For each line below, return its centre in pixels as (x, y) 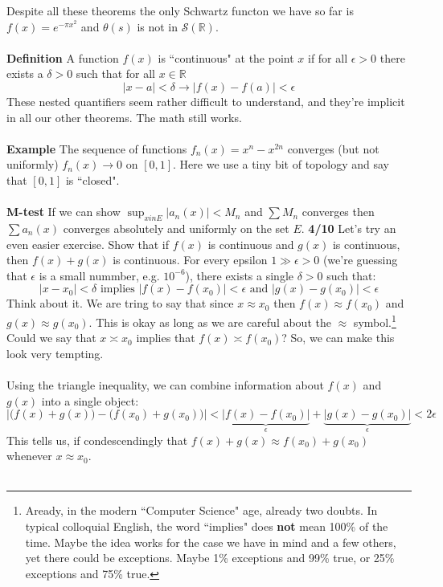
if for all (328, 57)
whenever (29, 456)
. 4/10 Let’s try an (349, 228)
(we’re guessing (360, 260)
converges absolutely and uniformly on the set (176, 228)
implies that (166, 338)
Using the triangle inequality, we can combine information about (165, 384)
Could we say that (51, 338)
